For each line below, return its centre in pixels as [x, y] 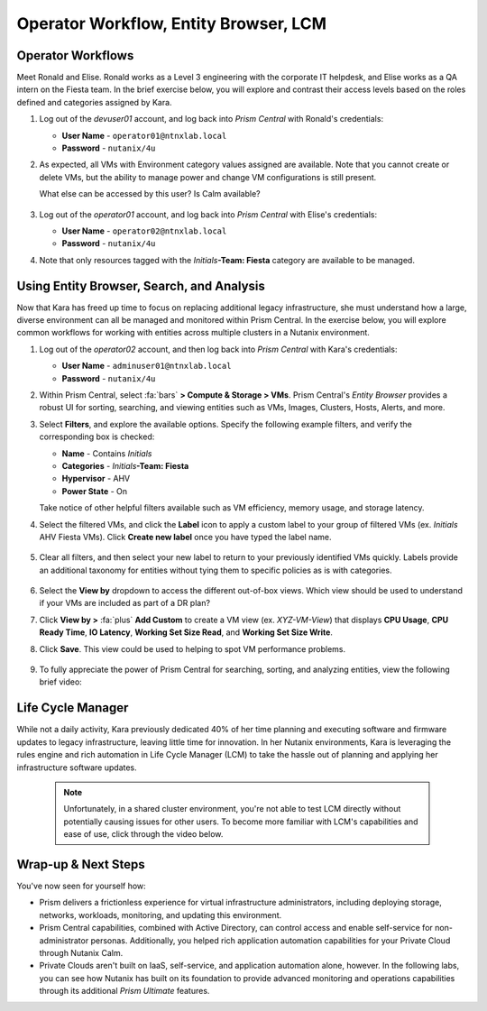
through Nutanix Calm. [81, 952]
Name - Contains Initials [107, 453]
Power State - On [95, 491]
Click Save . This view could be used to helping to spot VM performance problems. [193, 648]
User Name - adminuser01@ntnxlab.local [147, 366]
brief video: [61, 682]
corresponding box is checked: [97, 437]
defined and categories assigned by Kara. [94, 102]
